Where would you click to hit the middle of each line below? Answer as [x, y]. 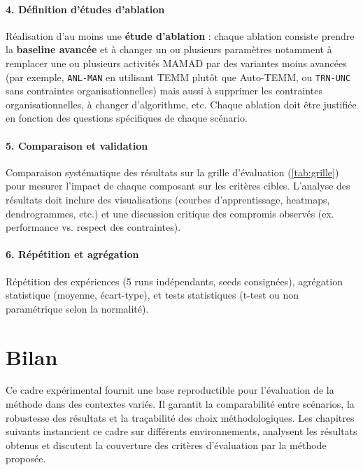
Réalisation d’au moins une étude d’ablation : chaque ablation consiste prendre [180, 35]
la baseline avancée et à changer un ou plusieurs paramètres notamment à [169, 49]
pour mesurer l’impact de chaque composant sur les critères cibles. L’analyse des [178, 186]
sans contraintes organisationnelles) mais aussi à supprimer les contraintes [164, 91]
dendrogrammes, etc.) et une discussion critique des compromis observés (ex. [170, 213]
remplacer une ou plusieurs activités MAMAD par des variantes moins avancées [176, 63]
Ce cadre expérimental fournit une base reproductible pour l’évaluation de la [170, 390]
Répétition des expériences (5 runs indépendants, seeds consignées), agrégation [174, 281]
